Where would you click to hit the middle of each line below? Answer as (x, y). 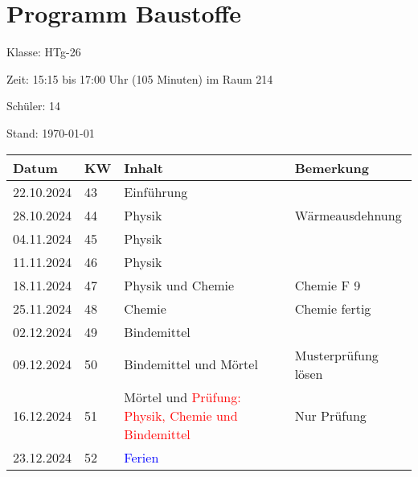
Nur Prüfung (330, 415)
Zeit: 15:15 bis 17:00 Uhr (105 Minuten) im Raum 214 (140, 78)
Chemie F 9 (328, 285)
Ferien (141, 457)
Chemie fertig (333, 308)
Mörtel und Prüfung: (182, 397)
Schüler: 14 (33, 106)
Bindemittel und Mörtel (191, 364)
